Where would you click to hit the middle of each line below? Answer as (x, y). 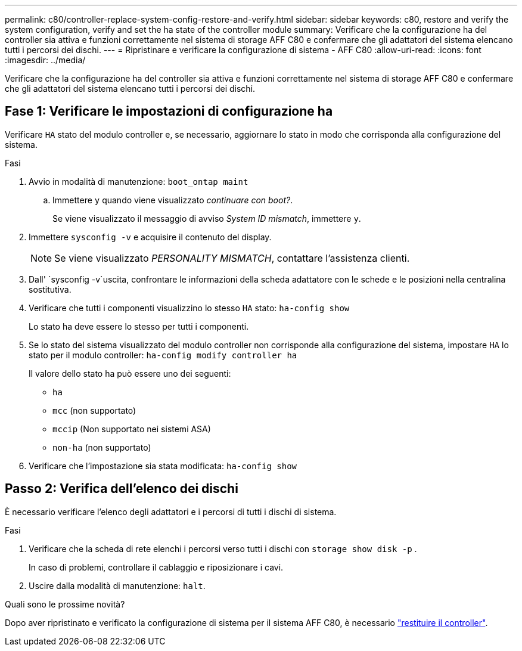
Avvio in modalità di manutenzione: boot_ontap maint (139, 181)
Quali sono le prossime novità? (65, 604)
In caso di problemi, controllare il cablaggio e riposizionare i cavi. (156, 567)
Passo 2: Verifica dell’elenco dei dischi (122, 489)
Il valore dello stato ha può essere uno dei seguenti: (130, 373)
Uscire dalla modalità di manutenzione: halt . (117, 585)
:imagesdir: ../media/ (45, 60)
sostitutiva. (50, 289)
